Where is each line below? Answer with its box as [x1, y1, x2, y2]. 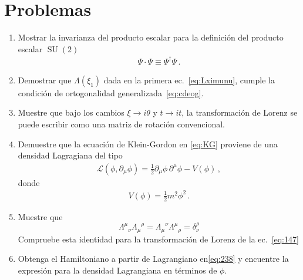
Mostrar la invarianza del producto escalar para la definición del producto [18, 31, 284, 43]
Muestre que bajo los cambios [18, 106, 124, 119]
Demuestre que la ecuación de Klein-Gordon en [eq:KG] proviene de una [18, 137, 278, 150]
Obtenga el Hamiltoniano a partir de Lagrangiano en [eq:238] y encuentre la [18, 252, 289, 265]
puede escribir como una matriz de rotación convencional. [18, 118, 225, 130]
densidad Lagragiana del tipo [18, 149, 123, 161]
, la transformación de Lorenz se [181, 106, 298, 119]
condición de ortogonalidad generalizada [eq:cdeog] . [18, 86, 204, 99]
